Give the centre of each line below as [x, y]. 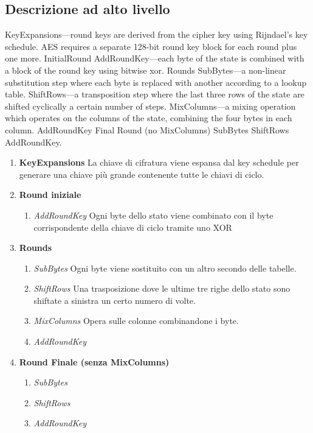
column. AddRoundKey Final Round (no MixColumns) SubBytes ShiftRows [147, 129]
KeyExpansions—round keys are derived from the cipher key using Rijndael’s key [156, 34]
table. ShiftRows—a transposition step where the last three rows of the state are [155, 94]
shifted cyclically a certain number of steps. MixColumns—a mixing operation [150, 106]
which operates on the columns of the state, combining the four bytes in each [149, 118]
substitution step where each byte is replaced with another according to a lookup [156, 82]
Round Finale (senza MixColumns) [94, 361]
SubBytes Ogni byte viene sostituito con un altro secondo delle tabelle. [165, 268]
